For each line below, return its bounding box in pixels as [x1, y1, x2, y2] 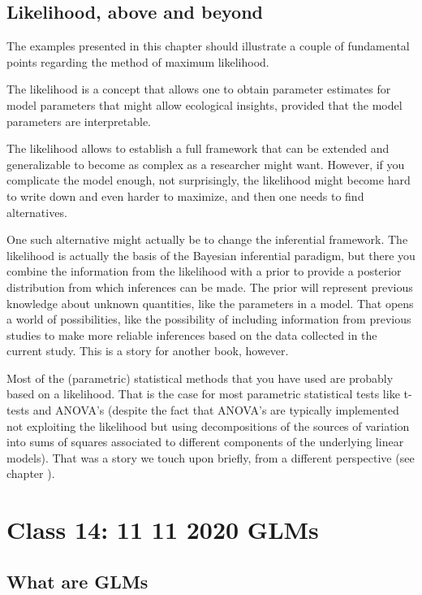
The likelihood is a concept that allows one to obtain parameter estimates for [6, 80, 391, 98]
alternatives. [6, 203, 67, 220]
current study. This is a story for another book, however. [6, 342, 289, 359]
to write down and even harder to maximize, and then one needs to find [6, 187, 364, 204]
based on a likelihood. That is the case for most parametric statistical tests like [6, 385, 400, 402]
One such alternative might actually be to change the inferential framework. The [6, 231, 408, 248]
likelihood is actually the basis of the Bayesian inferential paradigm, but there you [6, 246, 416, 263]
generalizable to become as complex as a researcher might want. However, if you [6, 155, 405, 172]
